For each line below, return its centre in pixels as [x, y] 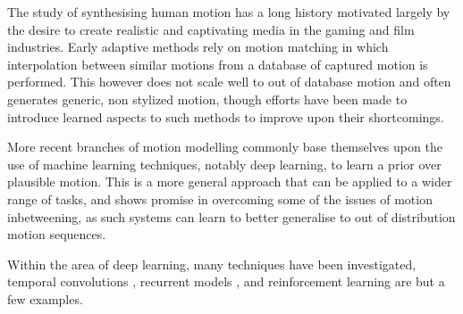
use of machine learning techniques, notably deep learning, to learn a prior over [224, 164]
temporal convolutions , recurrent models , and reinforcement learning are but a [226, 281]
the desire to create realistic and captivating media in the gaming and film [211, 29]
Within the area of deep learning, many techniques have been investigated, [212, 264]
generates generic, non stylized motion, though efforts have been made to [207, 99]
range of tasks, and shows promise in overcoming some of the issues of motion [220, 198]
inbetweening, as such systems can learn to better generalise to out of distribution [231, 216]
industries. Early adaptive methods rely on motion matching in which [198, 47]
